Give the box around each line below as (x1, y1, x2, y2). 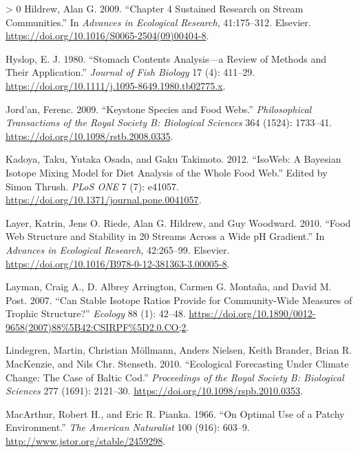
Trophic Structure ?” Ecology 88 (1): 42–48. (6, 306, 186, 321)
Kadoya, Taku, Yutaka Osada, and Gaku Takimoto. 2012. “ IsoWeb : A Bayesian (6, 152, 341, 166)
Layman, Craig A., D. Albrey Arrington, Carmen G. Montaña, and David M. (6, 279, 332, 294)
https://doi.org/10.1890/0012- (189, 306, 316, 321)
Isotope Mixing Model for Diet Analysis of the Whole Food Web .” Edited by (6, 165, 328, 179)
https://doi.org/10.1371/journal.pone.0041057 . (6, 192, 202, 207)
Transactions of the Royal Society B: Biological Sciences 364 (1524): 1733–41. (6, 115, 333, 130)
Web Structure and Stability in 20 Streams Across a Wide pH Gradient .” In (6, 229, 325, 243)
